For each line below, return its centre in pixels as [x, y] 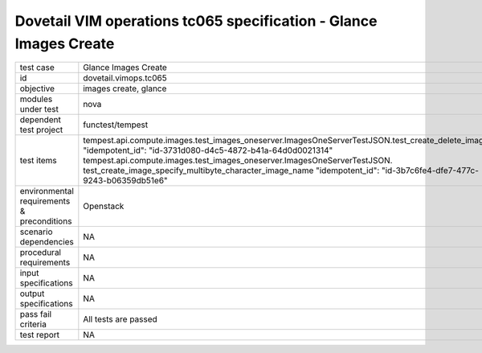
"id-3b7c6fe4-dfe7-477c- [431, 170]
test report [40, 335]
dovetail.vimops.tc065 [125, 78]
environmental [47, 191]
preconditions [46, 221]
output [32, 293]
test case [37, 68]
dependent [41, 120]
